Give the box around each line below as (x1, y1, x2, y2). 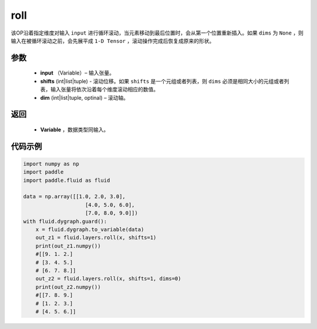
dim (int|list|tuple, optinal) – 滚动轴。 (40, 94, 129, 101)
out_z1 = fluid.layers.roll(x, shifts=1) (35, 235, 157, 241)
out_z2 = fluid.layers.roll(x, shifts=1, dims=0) (35, 276, 181, 282)
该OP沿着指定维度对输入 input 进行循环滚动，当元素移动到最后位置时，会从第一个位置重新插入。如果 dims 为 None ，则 (11, 29, 303, 36)
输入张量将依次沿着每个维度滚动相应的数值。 (50, 86, 158, 93)
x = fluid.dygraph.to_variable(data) (35, 226, 144, 233)
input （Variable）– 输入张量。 (40, 69, 114, 76)
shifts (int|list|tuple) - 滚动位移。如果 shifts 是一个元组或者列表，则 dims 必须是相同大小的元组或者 (40, 77, 285, 84)
